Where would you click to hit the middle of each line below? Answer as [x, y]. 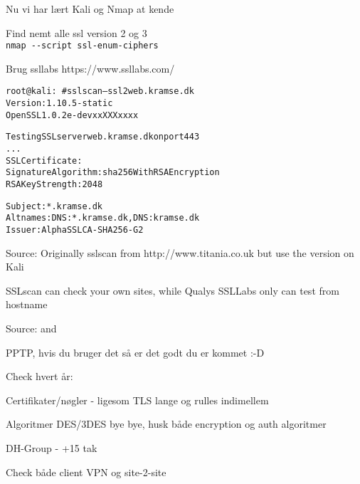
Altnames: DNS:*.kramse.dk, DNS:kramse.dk [103, 218]
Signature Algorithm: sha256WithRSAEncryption [113, 173]
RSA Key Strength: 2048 [54, 185]
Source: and [31, 328]
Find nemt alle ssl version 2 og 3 [76, 32]
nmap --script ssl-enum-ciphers [82, 46]
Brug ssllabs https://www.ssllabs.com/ [90, 68]
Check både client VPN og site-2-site [86, 472]
